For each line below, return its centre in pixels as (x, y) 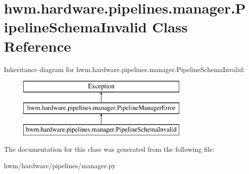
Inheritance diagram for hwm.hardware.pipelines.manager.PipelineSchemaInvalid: (124, 69)
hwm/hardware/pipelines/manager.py (60, 165)
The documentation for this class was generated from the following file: (109, 149)
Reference (38, 46)
